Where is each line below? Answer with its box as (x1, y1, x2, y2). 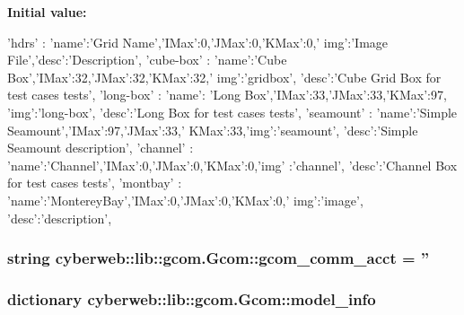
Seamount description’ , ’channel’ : (7, 138, 194, 157)
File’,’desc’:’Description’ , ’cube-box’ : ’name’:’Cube (7, 50, 287, 69)
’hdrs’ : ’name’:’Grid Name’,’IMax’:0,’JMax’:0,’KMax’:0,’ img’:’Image (7, 32, 389, 51)
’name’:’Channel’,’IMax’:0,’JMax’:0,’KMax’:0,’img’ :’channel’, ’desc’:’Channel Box (7, 155, 458, 174)
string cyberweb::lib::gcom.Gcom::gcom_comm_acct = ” (7, 247, 430, 269)
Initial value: (7, 3, 87, 21)
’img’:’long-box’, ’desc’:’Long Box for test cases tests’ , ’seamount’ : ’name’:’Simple (7, 102, 458, 121)
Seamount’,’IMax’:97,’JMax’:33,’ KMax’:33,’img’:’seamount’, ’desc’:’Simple (7, 120, 418, 139)
